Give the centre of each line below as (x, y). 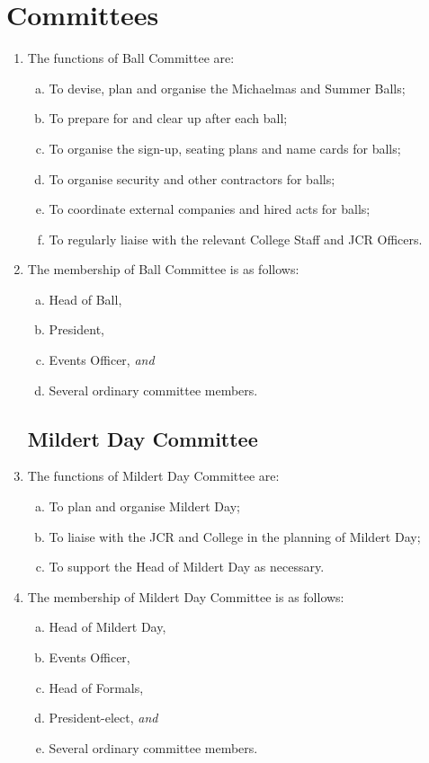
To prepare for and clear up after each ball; (168, 118)
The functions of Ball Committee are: (131, 58)
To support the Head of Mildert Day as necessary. (187, 567)
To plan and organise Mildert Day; (144, 506)
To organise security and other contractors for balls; (192, 178)
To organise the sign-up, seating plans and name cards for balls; (225, 148)
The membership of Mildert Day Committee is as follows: (186, 596)
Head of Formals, (96, 687)
